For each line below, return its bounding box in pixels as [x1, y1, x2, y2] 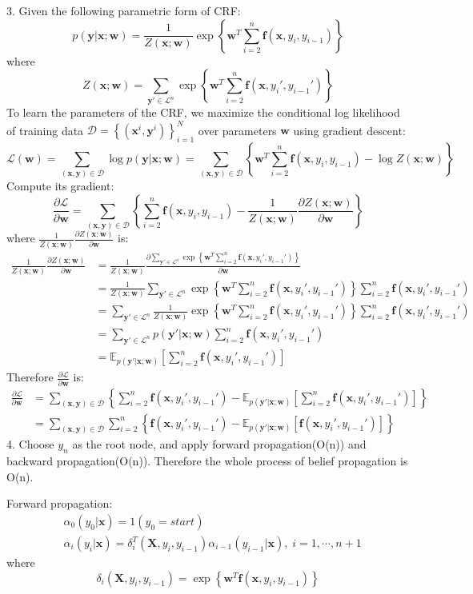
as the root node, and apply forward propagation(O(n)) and [72, 436, 367, 452]
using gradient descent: [293, 122, 406, 138]
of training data [6, 122, 84, 138]
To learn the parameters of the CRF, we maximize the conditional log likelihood [6, 104, 400, 121]
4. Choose [6, 436, 54, 452]
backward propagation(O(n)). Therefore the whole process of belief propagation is [6, 452, 408, 469]
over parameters [198, 122, 277, 138]
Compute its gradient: [6, 177, 114, 194]
